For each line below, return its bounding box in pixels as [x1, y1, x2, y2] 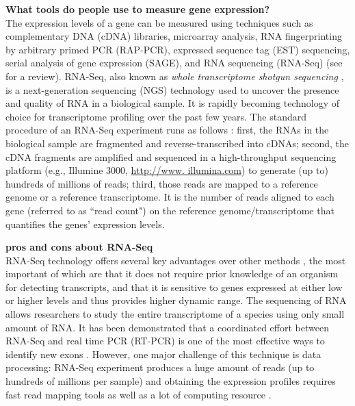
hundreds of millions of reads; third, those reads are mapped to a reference [5, 176, 318, 190]
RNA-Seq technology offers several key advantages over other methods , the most [5, 253, 346, 267]
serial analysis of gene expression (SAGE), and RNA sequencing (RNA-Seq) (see [5, 55, 343, 70]
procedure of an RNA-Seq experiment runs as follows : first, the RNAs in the [5, 123, 329, 137]
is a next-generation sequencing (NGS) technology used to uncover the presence [5, 82, 339, 97]
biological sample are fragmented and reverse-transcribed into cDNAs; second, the [5, 136, 350, 150]
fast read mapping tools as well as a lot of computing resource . [5, 387, 272, 401]
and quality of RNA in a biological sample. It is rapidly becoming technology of [5, 96, 340, 110]
